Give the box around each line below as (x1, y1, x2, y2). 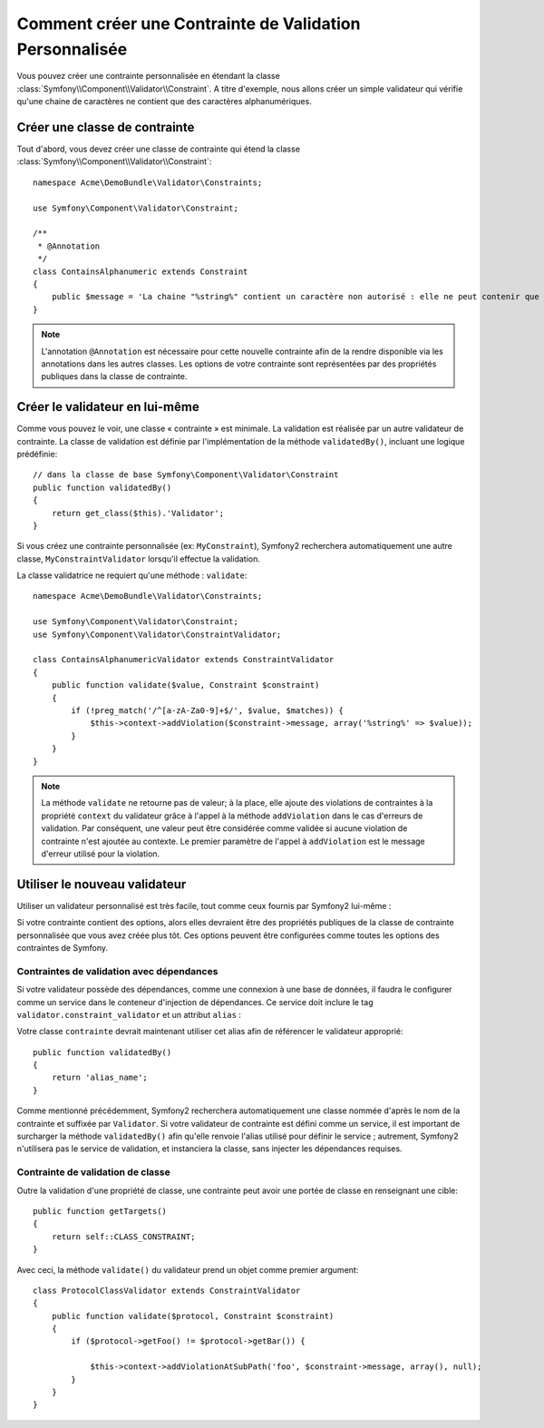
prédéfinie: (16, 448, 58, 459)
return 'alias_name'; (51, 1072, 149, 1083)
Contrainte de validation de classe (16, 1166, 171, 1179)
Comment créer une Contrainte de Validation (16, 14, 361, 34)
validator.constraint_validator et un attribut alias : (16, 1009, 242, 1020)
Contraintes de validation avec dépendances (16, 964, 219, 977)
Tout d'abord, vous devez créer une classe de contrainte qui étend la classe (16, 143, 301, 154)
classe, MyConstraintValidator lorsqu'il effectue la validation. (16, 553, 260, 564)
